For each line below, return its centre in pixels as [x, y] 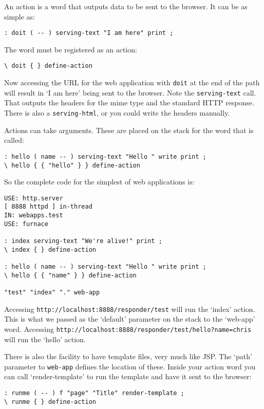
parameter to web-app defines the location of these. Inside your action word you [130, 366]
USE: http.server [34, 198]
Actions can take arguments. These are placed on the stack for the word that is [129, 130]
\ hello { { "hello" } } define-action [72, 165]
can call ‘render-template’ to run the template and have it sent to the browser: [128, 376]
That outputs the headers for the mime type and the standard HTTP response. [129, 103]
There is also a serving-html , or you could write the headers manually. [117, 113]
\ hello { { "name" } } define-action [70, 275]
